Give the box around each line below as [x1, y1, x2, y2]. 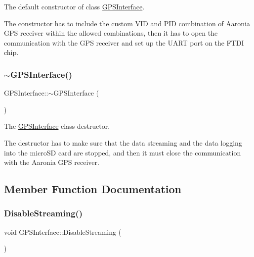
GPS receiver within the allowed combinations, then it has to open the [4, 28, 218, 38]
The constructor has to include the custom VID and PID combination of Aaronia [4, 18, 250, 28]
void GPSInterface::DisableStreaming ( [4, 226, 122, 237]
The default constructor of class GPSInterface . [4, 1, 145, 11]
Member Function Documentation [4, 181, 182, 197]
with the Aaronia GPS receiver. [4, 157, 99, 167]
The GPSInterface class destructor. [4, 121, 110, 131]
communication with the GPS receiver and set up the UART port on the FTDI [4, 37, 244, 48]
